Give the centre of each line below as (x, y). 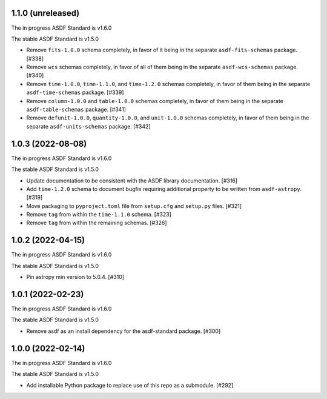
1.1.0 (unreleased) (45, 13)
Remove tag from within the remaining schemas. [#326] (97, 223)
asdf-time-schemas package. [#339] (75, 92)
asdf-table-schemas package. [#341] (76, 110)
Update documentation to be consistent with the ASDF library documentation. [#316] (132, 180)
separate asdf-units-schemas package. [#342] (88, 126)
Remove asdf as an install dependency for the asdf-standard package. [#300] (124, 331)
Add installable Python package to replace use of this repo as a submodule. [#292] (130, 385)
